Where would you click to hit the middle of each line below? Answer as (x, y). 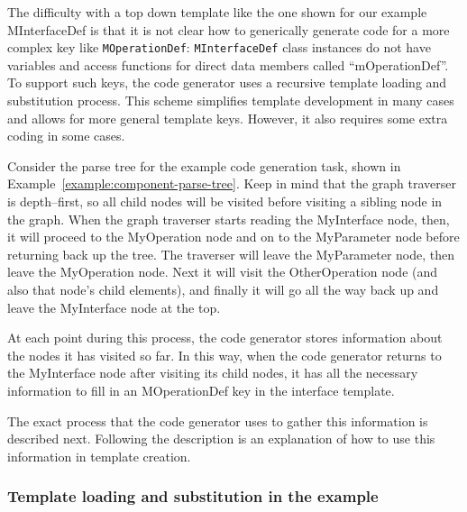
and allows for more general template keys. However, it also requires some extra (228, 118)
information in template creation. (99, 456)
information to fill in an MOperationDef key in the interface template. (201, 390)
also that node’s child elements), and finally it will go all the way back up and (223, 289)
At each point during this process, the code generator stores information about (225, 338)
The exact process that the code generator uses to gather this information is (218, 421)
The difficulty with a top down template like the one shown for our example (217, 12)
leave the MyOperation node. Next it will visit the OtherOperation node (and (223, 272)
